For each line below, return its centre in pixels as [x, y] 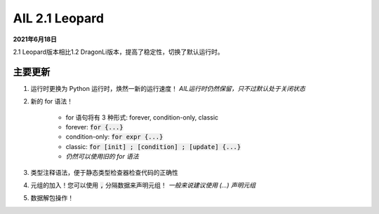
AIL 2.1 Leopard [59, 18]
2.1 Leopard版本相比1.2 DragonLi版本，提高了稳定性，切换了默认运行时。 [118, 52]
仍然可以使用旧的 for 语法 [102, 157]
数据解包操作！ [52, 198]
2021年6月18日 [35, 39]
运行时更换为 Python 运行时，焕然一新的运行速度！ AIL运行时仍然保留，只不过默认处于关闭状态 [168, 88]
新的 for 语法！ [52, 101]
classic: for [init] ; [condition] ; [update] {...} [153, 146]
